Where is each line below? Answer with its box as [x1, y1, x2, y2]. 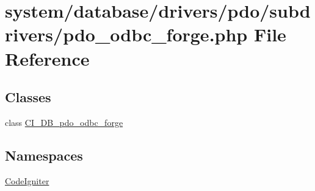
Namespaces [5, 145, 83, 164]
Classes [5, 88, 51, 106]
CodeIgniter [5, 174, 49, 187]
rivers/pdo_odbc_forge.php [5, 22, 248, 47]
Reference [5, 46, 90, 71]
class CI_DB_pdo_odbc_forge [5, 116, 123, 128]
